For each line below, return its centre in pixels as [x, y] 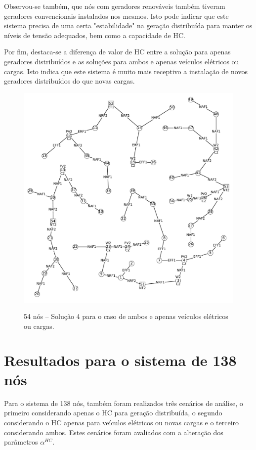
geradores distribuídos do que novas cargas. [69, 81]
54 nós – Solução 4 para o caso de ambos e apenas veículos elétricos [126, 316]
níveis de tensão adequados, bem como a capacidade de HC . [95, 35]
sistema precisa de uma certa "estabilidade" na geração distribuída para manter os [128, 25]
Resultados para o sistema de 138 [120, 360]
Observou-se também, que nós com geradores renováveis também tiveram [115, 6]
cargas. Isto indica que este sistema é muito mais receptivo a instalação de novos [126, 71]
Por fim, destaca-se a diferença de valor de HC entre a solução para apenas [117, 52]
